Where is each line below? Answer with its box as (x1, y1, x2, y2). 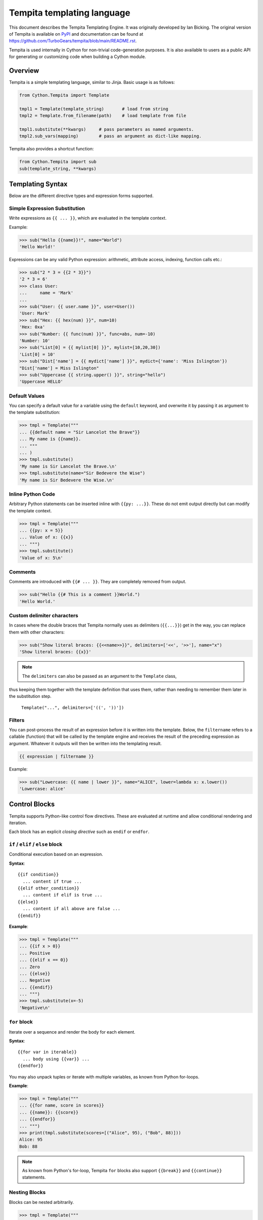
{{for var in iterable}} (18, 1049, 77, 1055)
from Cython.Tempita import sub (19, 159, 97, 164)
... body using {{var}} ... (22, 1056, 90, 1061)
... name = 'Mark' (19, 290, 74, 296)
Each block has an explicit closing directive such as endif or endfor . (9, 829, 150, 834)
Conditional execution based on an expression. (9, 852, 103, 857)
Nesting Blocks (9, 1189, 46, 1196)
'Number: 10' (19, 338, 51, 344)
